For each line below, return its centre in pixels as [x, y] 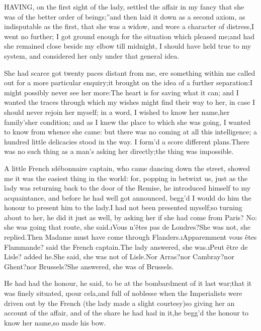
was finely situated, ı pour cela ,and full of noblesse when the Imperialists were [123, 293]
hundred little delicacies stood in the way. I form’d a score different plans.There [127, 141]
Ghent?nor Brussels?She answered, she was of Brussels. [89, 266]
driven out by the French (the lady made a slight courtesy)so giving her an [119, 303]
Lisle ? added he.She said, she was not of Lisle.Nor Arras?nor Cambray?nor [119, 257]
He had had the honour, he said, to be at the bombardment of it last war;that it [128, 283]
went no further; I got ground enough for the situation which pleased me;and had [129, 36]
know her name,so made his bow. [55, 322]
